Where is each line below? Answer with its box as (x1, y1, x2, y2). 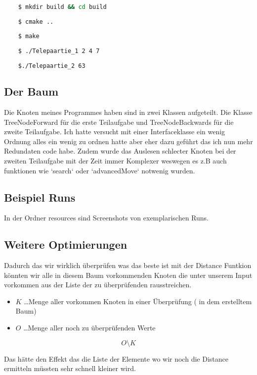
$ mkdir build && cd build (18, 3, 107, 10)
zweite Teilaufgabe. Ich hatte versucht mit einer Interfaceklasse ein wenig (4, 126, 225, 137)
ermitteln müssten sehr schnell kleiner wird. (4, 363, 136, 374)
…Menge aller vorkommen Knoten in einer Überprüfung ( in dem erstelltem (24, 296, 252, 306)
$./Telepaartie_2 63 (18, 62, 86, 69)
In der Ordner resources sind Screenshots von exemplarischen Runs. (4, 213, 209, 223)
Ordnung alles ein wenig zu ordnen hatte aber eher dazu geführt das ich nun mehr (4, 136, 253, 146)
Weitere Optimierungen (4, 237, 128, 252)
